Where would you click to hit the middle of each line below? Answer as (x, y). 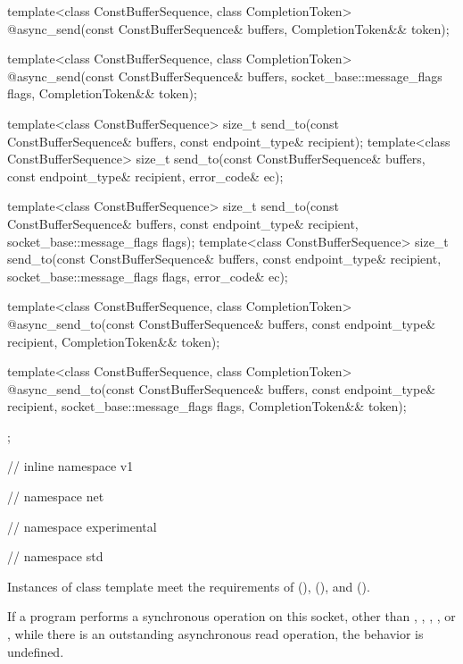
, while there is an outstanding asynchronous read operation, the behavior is (215, 634)
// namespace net (56, 496)
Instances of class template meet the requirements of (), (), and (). (189, 586)
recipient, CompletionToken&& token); (114, 341)
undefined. (36, 651)
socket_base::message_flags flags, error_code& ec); (148, 276)
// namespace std (55, 556)
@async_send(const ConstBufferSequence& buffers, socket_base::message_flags (225, 76)
